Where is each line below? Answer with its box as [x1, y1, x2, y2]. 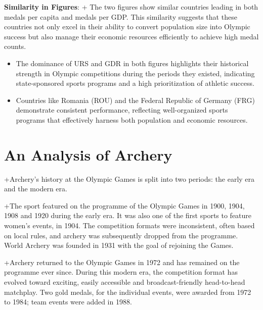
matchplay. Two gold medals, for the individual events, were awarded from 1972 [4, 286, 251, 297]
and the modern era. [4, 183, 67, 194]
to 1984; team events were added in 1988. [4, 296, 132, 307]
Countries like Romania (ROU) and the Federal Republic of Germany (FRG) [16, 94, 255, 105]
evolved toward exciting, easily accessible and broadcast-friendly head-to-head [4, 277, 245, 287]
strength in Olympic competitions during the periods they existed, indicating [16, 68, 255, 78]
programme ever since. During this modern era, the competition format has [4, 267, 238, 277]
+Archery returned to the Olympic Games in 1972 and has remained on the [4, 256, 240, 267]
